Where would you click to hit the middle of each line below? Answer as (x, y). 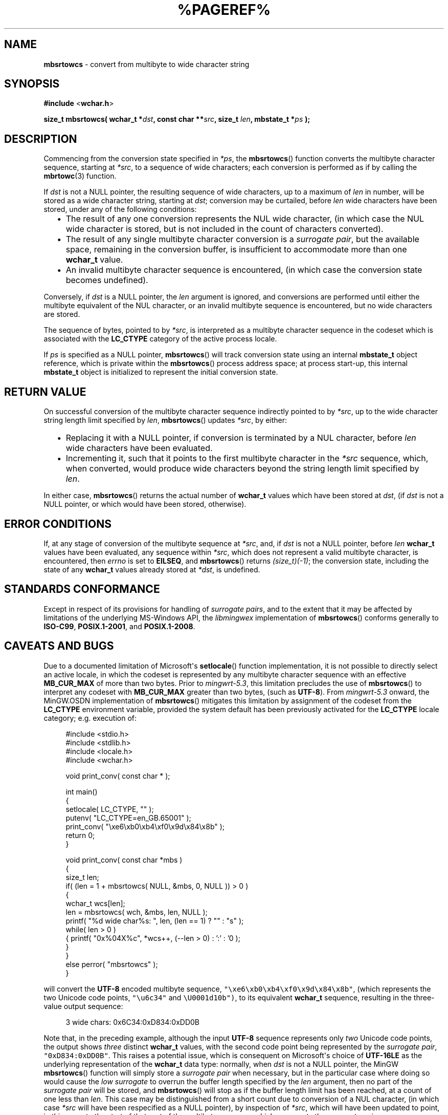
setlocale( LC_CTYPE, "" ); (110, 809)
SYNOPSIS (32, 84)
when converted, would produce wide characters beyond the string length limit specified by (242, 469)
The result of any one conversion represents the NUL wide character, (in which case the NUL (245, 219)
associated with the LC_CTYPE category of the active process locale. (160, 339)
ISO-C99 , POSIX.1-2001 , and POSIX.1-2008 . (119, 626)
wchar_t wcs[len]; (95, 903)
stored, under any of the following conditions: (120, 209)
